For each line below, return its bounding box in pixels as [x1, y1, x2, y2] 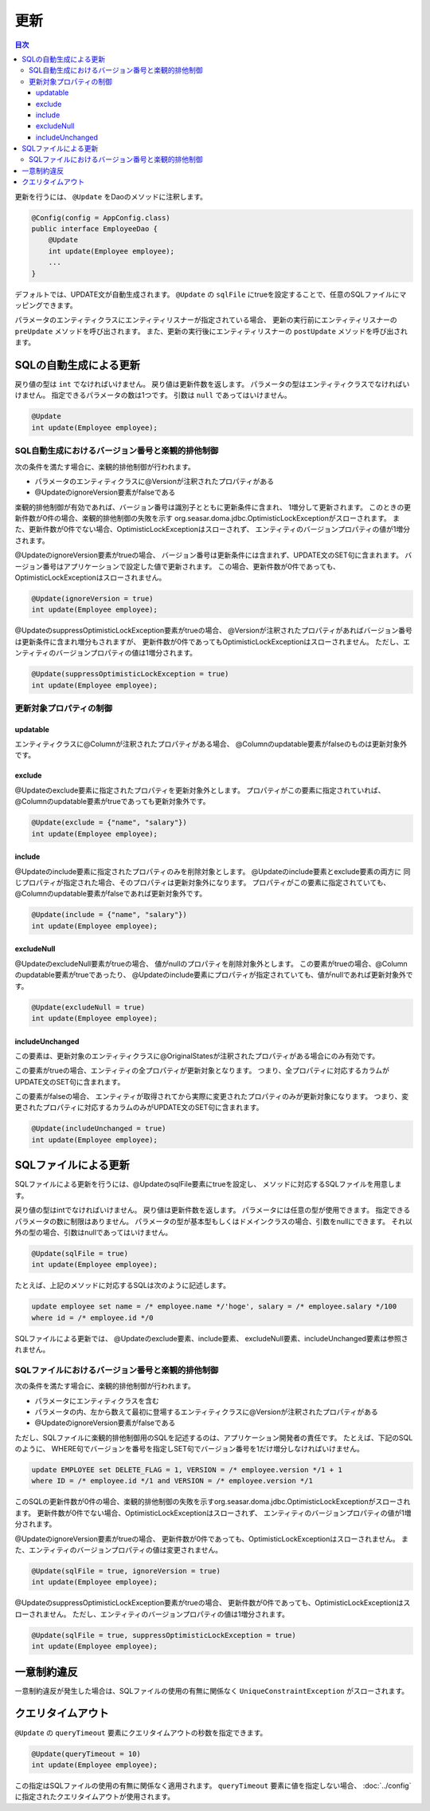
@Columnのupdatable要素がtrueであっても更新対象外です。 [14, 797, 210, 806]
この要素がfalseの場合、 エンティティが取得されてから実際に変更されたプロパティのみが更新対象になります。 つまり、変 [14, 1092, 409, 1101]
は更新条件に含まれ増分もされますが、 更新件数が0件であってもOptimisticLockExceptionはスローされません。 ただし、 [14, 636, 404, 646]
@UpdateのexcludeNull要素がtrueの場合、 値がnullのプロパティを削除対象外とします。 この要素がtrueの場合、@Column [14, 959, 408, 968]
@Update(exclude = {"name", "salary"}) [31, 818, 187, 827]
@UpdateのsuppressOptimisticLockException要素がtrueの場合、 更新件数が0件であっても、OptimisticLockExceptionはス [14, 1598, 411, 1608]
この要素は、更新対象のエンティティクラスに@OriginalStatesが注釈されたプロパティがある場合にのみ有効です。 [14, 1051, 380, 1061]
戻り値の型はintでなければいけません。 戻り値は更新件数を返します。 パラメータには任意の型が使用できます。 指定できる [14, 1205, 411, 1215]
